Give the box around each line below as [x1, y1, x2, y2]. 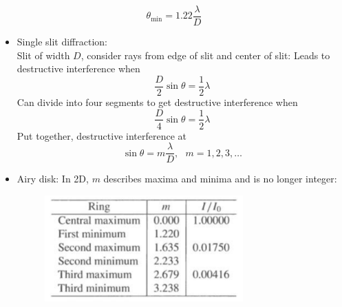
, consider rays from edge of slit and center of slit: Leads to [81, 47, 330, 62]
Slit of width [17, 47, 70, 62]
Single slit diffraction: [17, 34, 107, 49]
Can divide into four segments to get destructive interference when [17, 94, 298, 109]
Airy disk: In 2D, [17, 171, 89, 186]
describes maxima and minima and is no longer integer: [103, 171, 337, 186]
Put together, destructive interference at [17, 128, 186, 142]
